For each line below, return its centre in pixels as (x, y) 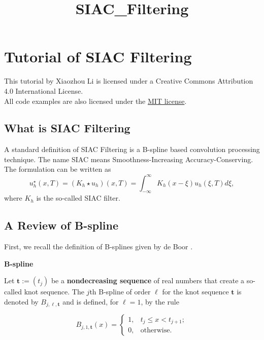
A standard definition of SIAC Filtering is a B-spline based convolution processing (132, 149)
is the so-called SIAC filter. (78, 198)
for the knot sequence (195, 292)
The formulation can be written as (58, 169)
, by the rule (160, 301)
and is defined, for (91, 301)
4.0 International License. (44, 90)
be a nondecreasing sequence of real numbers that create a (148, 280)
